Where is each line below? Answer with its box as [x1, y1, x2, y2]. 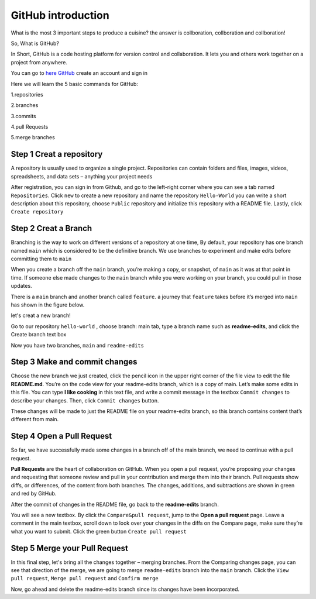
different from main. [11, 416, 59, 423]
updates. [11, 283, 32, 290]
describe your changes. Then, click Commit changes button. [11, 397, 159, 404]
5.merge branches [11, 134, 55, 141]
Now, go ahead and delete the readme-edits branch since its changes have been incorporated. [11, 586, 240, 593]
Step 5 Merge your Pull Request [11, 543, 128, 553]
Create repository [11, 208, 64, 215]
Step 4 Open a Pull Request [11, 431, 112, 441]
